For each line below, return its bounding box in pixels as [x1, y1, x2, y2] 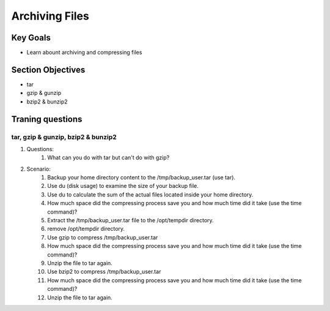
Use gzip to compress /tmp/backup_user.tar [47, 233, 158, 241]
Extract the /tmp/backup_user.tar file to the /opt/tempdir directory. [47, 217, 214, 224]
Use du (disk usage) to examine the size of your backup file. [47, 182, 199, 190]
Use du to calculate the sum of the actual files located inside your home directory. [47, 190, 254, 198]
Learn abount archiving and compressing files [26, 49, 142, 56]
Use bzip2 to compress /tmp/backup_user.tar [47, 268, 161, 275]
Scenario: [26, 165, 51, 173]
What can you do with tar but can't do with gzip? [47, 154, 170, 162]
